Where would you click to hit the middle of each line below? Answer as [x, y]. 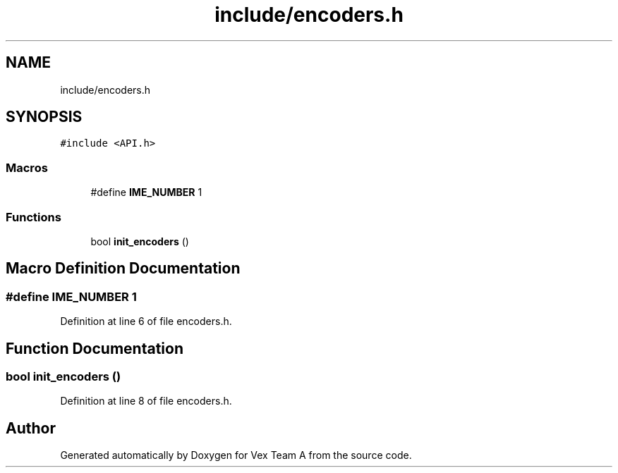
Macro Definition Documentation [123, 269]
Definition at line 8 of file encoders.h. [146, 401]
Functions [34, 217]
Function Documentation [95, 348]
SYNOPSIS [44, 117]
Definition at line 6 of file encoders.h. [146, 321]
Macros [27, 167]
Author [31, 428]
